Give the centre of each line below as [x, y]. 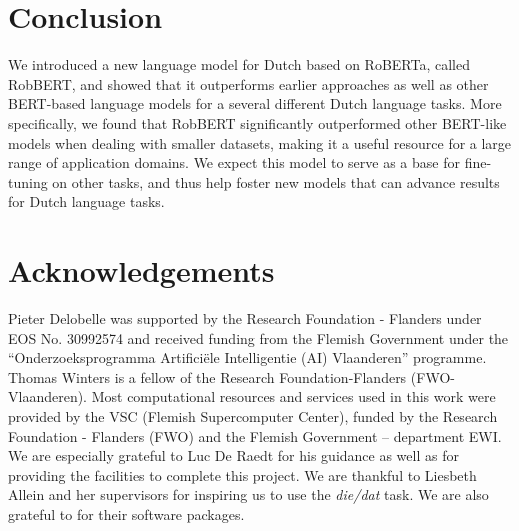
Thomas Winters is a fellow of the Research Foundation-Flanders [207, 376]
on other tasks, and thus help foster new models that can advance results [276, 181]
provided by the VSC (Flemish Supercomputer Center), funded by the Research [253, 415]
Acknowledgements [141, 270]
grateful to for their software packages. [126, 513]
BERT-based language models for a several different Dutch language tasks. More [255, 103]
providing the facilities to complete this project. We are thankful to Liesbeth [242, 474]
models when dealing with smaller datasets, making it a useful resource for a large [260, 142]
